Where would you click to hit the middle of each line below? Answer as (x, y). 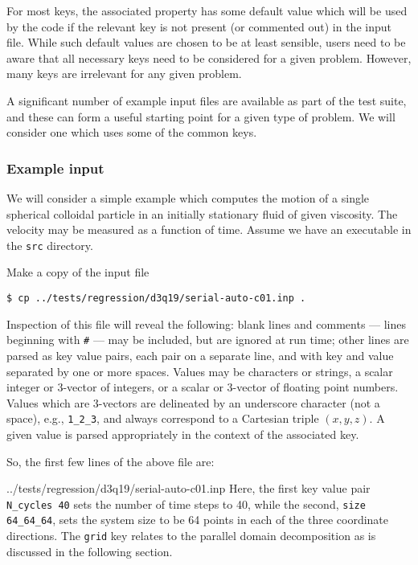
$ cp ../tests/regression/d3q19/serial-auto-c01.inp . (156, 298)
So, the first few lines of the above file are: (111, 461)
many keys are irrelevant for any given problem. (124, 74)
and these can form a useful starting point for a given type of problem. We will (201, 116)
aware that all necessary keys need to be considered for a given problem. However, (209, 57)
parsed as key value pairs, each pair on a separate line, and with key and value (200, 355)
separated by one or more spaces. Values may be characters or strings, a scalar (200, 371)
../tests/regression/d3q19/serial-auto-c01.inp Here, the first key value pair (189, 488)
